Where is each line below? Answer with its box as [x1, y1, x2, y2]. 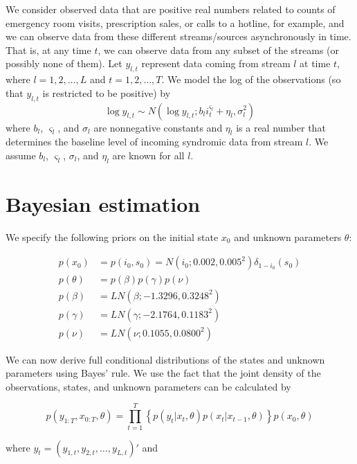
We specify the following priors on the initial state [6, 229, 219, 244]
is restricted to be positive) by [42, 85, 171, 100]
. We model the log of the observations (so [161, 72, 341, 87]
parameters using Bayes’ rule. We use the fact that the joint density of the [6, 366, 321, 380]
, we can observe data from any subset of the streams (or [98, 42, 340, 57]
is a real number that [236, 120, 326, 134]
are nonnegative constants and [93, 120, 223, 134]
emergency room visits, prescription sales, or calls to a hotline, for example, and [6, 15, 345, 30]
